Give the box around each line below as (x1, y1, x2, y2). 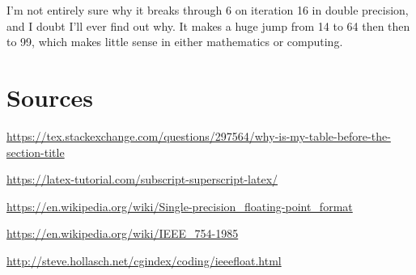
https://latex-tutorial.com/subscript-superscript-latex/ (6, 171, 278, 188)
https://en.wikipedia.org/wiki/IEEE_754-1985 (6, 225, 239, 242)
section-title (6, 143, 65, 160)
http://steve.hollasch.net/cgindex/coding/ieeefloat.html (6, 252, 282, 269)
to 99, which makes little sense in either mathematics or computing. (6, 33, 343, 50)
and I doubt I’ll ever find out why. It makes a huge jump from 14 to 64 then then (6, 17, 410, 34)
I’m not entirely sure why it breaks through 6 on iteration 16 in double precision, (6, 2, 409, 18)
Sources (6, 80, 93, 113)
